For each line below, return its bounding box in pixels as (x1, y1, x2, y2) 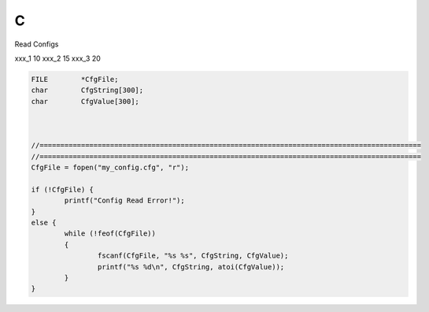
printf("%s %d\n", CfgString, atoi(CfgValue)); (97, 262, 285, 271)
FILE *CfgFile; (31, 75, 119, 84)
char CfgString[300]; (31, 86, 144, 95)
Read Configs (14, 39, 59, 49)
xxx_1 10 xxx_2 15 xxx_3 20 (14, 54, 102, 63)
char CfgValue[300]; (31, 97, 139, 106)
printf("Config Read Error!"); (64, 196, 185, 205)
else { (31, 218, 57, 227)
